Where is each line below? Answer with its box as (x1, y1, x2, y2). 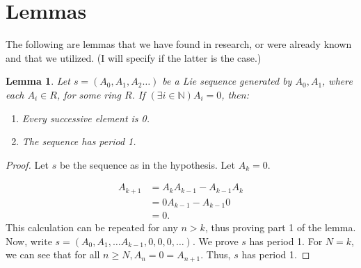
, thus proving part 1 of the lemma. (204, 220, 356, 235)
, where (322, 74, 353, 88)
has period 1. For (249, 233, 323, 248)
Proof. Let (6, 157, 49, 171)
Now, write (6, 233, 52, 248)
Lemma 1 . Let (6, 74, 70, 88)
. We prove (192, 233, 239, 248)
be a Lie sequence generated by (162, 74, 292, 88)
